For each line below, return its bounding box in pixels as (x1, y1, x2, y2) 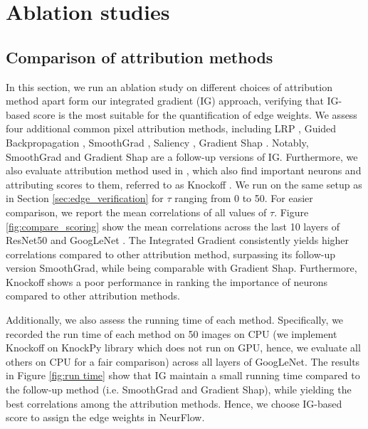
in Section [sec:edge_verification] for (6, 191, 164, 206)
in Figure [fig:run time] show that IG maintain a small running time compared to (6, 368, 360, 383)
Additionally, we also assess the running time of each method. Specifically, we (6, 312, 344, 327)
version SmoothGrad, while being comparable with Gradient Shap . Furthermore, (6, 260, 357, 275)
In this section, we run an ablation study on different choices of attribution (6, 79, 332, 94)
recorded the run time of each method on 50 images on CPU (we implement (6, 326, 337, 341)
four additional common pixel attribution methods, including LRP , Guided (6, 121, 337, 136)
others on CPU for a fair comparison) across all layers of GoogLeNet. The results (6, 354, 360, 369)
